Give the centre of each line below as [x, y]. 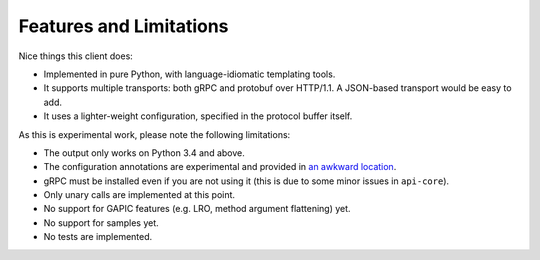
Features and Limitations [123, 26]
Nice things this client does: [76, 56]
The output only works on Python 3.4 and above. [144, 152]
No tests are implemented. [98, 237]
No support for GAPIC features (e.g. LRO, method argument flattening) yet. [197, 209]
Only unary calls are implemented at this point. [139, 195]
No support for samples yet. [101, 222]
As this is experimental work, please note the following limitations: [154, 134]
